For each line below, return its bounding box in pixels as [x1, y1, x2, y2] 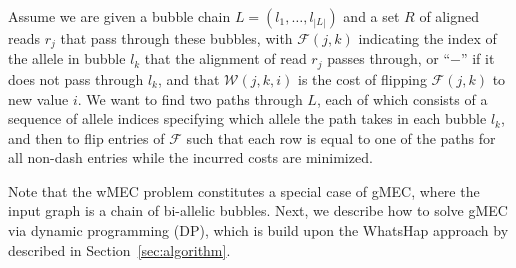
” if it [460, 48, 495, 69]
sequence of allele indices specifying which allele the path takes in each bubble [8, 108, 487, 129]
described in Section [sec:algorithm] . [8, 239, 231, 260]
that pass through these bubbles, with [60, 28, 293, 48]
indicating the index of [358, 28, 497, 48]
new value [8, 88, 69, 109]
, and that [157, 68, 220, 89]
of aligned [419, 6, 479, 26]
